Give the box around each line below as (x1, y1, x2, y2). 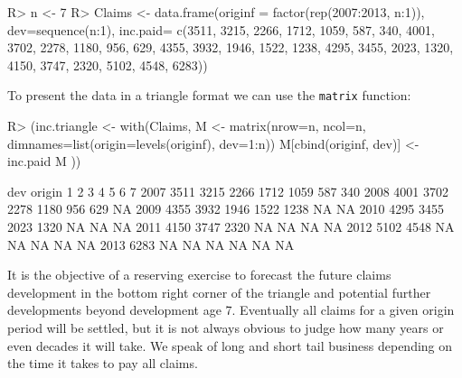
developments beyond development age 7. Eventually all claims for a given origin (7, 300, 455, 319)
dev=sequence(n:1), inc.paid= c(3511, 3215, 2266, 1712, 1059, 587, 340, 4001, (7, 20, 435, 39)
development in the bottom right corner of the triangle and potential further (7, 282, 431, 301)
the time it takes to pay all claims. (7, 354, 198, 373)
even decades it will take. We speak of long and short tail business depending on (7, 336, 453, 355)
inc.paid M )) (7, 152, 81, 171)
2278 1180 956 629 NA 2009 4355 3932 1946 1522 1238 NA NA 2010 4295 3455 (7, 199, 444, 218)
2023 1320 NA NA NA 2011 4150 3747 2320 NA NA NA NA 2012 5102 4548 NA (7, 217, 455, 235)
